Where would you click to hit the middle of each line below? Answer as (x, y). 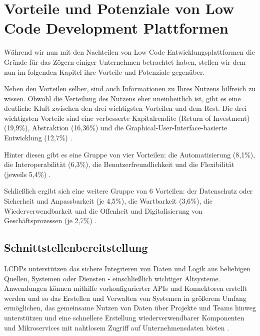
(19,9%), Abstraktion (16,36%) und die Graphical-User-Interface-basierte (116, 128)
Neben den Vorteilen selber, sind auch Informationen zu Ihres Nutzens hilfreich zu (130, 89)
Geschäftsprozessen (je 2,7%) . (50, 220)
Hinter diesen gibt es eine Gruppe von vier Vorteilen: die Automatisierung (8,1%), (130, 154)
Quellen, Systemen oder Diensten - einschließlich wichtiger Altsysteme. (112, 278)
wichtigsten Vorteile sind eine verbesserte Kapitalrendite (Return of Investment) (127, 118)
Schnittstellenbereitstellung (76, 247)
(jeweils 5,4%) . (27, 174)
